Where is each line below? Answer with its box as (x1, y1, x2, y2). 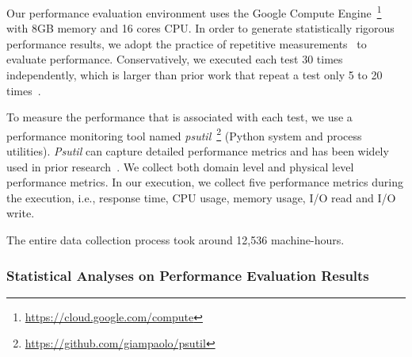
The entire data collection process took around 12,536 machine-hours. (6, 232, 345, 248)
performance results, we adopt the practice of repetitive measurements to (6, 35, 367, 52)
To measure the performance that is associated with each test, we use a (6, 109, 353, 125)
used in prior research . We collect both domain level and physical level (6, 158, 354, 175)
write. (6, 205, 35, 221)
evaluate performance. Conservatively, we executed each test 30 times (6, 51, 343, 67)
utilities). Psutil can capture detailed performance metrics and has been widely (6, 143, 389, 159)
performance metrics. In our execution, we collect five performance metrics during (6, 174, 403, 190)
